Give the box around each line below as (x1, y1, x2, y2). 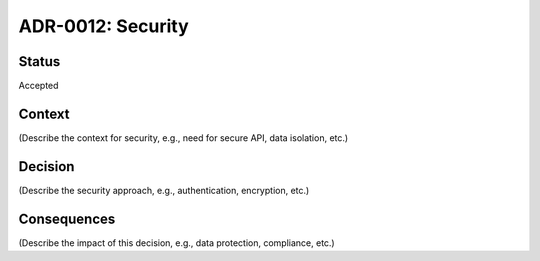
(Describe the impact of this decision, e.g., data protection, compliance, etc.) (18, 236, 335, 249)
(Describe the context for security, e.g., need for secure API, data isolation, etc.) (18, 131, 349, 144)
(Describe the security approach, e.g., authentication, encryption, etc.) (18, 184, 310, 196)
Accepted (18, 80, 59, 92)
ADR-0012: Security (18, 15, 189, 37)
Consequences (18, 210, 116, 227)
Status (18, 53, 61, 70)
